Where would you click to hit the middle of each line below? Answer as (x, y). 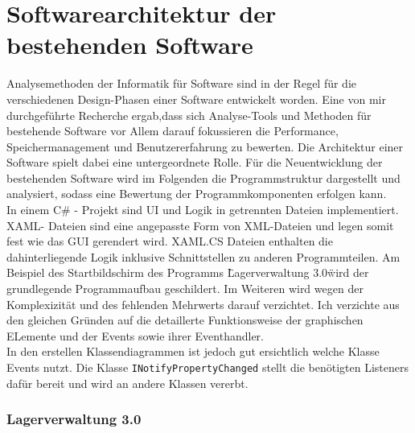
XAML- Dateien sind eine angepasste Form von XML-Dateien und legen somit (200, 225)
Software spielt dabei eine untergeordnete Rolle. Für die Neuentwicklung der (195, 162)
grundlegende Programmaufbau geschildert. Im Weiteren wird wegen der (185, 289)
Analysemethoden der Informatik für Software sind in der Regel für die (182, 83)
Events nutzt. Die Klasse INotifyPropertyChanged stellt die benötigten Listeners (207, 367)
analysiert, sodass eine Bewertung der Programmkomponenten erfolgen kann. (197, 194)
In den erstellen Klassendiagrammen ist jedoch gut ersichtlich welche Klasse (193, 351)
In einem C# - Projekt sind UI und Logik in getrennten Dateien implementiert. (203, 210)
